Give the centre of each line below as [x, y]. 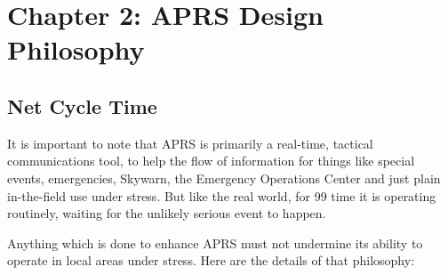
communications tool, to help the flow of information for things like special [211, 161]
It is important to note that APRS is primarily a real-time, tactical [190, 143]
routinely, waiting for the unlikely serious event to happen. [167, 213]
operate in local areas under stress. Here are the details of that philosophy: [211, 260]
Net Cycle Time [82, 105]
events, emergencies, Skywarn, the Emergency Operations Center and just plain [224, 178]
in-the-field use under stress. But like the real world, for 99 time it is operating [222, 195]
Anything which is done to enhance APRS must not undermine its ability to [215, 243]
